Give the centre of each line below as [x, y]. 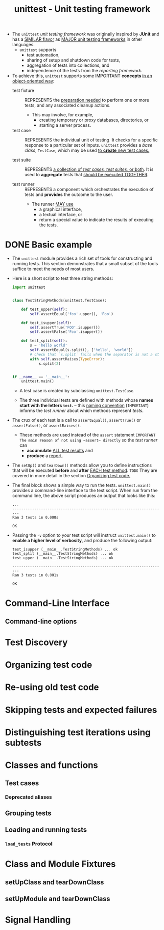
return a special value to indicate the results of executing [96, 220]
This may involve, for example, [63, 115]
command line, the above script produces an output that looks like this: [84, 496]
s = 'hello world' [49, 345]
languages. [23, 45]
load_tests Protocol [29, 844]
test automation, [43, 55]
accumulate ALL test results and [60, 451]
